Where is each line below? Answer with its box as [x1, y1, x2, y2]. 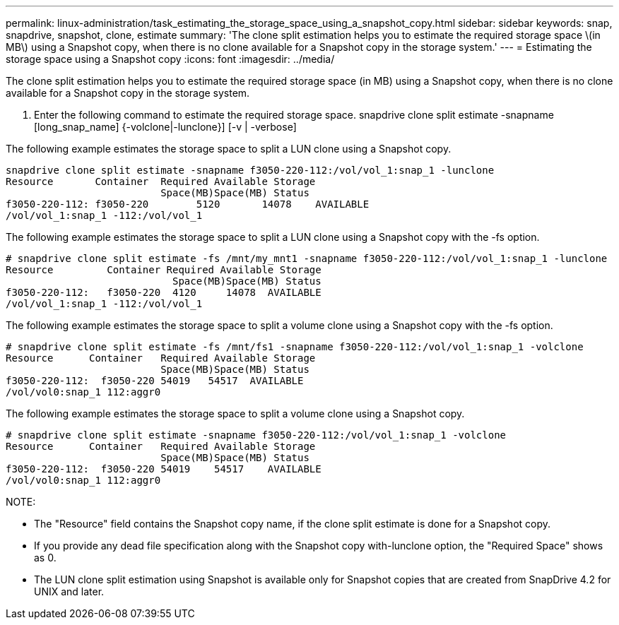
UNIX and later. [34, 585, 105, 597]
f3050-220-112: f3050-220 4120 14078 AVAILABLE [6, 287, 322, 298]
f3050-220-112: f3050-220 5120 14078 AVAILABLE [6, 198, 370, 210]
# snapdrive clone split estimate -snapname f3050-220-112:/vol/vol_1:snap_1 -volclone [6, 429, 507, 441]
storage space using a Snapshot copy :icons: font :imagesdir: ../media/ [6, 53, 335, 65]
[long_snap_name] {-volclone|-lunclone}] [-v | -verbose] [34, 121, 297, 133]
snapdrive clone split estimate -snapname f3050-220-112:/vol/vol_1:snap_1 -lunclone [6, 165, 495, 176]
